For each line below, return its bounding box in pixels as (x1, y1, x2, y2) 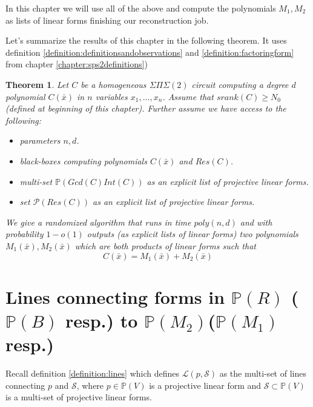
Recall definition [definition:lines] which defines (5, 367, 180, 379)
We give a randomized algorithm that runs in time (5, 215, 191, 228)
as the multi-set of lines (219, 367, 306, 379)
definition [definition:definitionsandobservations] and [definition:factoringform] (5, 45, 294, 58)
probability (5, 227, 44, 240)
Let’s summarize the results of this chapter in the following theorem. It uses (5, 34, 287, 47)
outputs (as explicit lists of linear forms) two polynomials (87, 227, 298, 240)
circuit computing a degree (191, 78, 289, 90)
